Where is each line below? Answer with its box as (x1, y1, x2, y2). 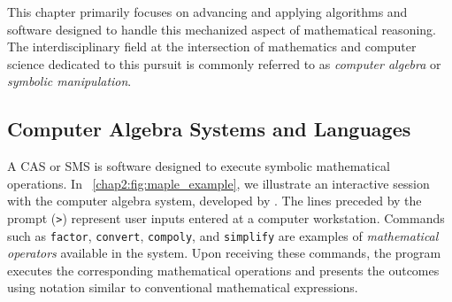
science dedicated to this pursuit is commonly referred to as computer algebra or (7, 54, 441, 73)
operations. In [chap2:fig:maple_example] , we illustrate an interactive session (7, 174, 430, 192)
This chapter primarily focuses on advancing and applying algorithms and (7, 3, 408, 20)
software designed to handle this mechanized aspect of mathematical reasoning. (7, 19, 436, 38)
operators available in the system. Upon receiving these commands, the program (7, 244, 441, 262)
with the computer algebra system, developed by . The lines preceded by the (7, 191, 422, 210)
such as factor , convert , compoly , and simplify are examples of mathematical (7, 226, 439, 244)
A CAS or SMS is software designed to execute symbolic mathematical (7, 157, 390, 175)
